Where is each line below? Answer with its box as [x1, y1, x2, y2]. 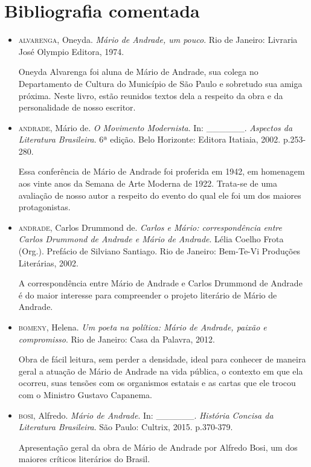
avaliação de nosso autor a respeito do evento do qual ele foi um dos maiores [18, 188, 301, 201]
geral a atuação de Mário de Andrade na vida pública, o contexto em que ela [18, 364, 303, 377]
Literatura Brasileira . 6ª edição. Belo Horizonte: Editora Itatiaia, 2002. [18, 133, 281, 146]
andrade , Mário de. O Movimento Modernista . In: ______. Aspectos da [18, 121, 293, 134]
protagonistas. [18, 201, 71, 213]
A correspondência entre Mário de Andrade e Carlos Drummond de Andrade [18, 277, 303, 289]
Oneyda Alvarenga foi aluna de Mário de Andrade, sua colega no [18, 65, 258, 78]
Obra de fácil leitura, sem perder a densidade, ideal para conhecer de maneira [18, 353, 306, 366]
